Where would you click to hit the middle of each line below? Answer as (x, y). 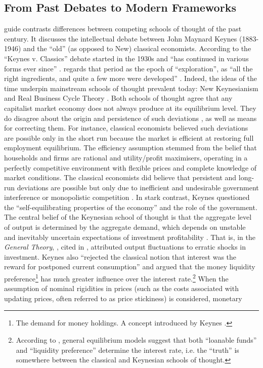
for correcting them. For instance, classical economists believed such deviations (126, 128)
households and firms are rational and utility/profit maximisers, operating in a (126, 157)
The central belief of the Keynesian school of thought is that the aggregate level (128, 217)
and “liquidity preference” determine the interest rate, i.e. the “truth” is (127, 350)
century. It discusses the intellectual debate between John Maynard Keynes (121, 38)
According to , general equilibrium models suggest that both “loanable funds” (136, 340)
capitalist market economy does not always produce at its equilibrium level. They (130, 108)
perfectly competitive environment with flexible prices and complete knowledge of (130, 167)
